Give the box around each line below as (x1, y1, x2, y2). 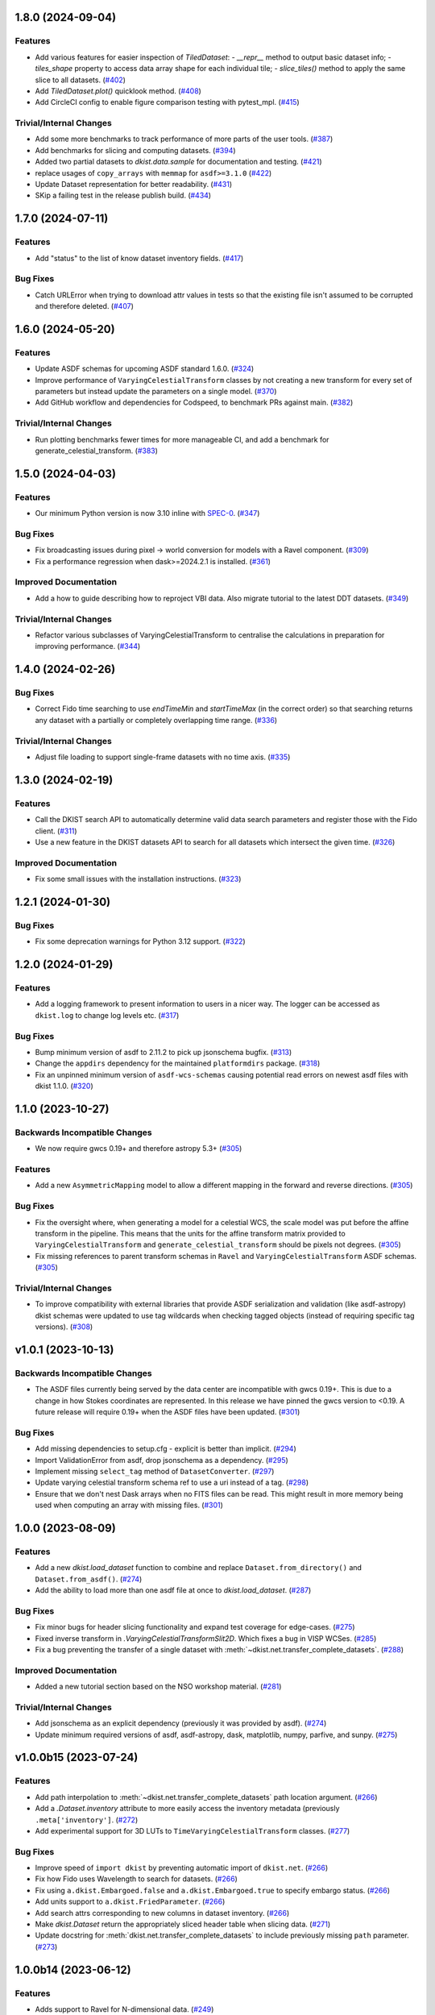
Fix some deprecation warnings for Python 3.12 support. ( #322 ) (35, 937, 246, 946)
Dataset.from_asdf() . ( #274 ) (35, 1574, 143, 1584)
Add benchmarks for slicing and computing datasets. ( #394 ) (35, 145, 237, 155)
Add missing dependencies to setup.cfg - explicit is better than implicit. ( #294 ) (35, 1444, 297, 1454)
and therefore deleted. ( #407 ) (35, 301, 135, 311)
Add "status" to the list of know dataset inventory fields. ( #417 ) (35, 253, 244, 263)
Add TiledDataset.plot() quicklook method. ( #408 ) (35, 85, 201, 96)
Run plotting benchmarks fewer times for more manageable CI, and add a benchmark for (35, 434, 329, 444)
